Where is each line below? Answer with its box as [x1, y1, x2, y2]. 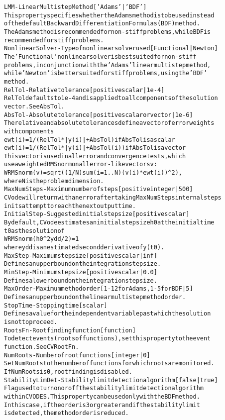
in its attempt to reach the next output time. [4, 202, 136, 210]
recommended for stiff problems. [4, 36, 104, 44]
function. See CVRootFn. [4, 343, 79, 350]
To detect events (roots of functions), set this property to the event [4, 335, 211, 342]
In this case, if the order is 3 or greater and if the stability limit [4, 401, 200, 409]
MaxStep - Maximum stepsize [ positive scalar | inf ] [4, 252, 157, 259]
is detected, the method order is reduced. [4, 410, 129, 417]
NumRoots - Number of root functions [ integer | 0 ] [4, 351, 150, 359]
